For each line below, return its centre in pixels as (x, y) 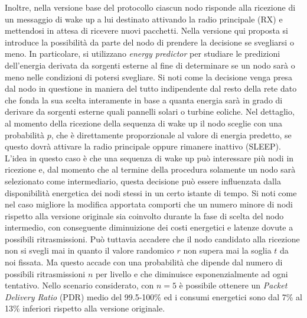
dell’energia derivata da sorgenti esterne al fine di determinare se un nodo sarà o (150, 65)
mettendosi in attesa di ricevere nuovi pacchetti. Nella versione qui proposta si (147, 30)
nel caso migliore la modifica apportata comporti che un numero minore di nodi (149, 204)
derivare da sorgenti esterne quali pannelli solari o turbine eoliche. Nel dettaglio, (150, 111)
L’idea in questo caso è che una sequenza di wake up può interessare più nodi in (149, 158)
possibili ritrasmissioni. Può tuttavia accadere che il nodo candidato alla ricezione (152, 238)
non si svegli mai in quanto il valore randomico (89, 250)
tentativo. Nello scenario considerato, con (79, 285)
